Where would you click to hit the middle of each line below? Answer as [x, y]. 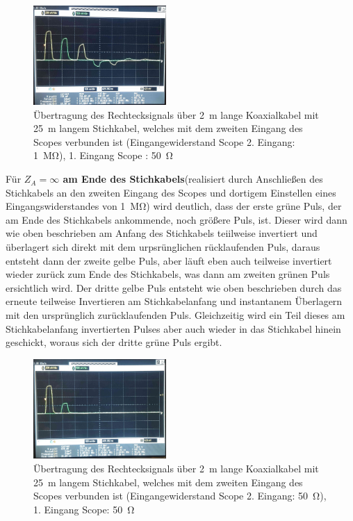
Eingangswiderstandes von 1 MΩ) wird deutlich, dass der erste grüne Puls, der [174, 206]
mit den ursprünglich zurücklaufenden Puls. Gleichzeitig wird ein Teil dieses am [175, 315]
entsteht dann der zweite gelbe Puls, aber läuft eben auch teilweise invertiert [169, 260]
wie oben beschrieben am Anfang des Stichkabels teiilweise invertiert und [162, 233]
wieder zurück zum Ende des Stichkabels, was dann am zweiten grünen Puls [168, 274]
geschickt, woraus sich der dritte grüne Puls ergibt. [114, 342]
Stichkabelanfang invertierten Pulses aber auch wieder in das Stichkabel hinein [173, 328]
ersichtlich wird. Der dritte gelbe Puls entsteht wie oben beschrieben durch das [174, 287]
